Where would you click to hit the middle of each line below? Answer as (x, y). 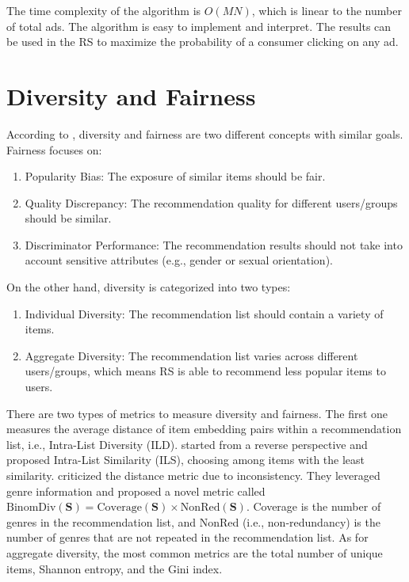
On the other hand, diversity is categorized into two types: (149, 287)
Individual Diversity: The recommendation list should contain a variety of (204, 313)
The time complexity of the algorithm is (104, 10)
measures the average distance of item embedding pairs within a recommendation (204, 429)
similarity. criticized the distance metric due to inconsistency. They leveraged (193, 475)
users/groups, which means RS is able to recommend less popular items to (205, 371)
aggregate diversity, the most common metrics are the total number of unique (195, 552)
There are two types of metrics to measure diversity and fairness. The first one (197, 413)
